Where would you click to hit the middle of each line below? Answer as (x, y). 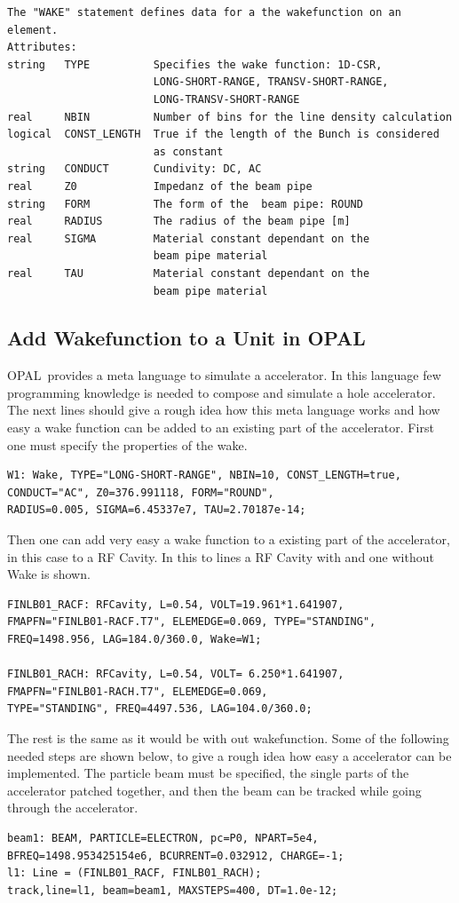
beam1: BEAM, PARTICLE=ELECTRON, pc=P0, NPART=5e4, (163, 838)
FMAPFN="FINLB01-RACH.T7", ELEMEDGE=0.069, (138, 691)
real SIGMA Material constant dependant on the (189, 238)
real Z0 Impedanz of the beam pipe (160, 186)
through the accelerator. (73, 808)
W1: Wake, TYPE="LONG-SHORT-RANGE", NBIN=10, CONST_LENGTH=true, (204, 475)
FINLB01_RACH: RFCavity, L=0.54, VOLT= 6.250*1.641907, (176, 674)
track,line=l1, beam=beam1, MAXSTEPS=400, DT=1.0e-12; (173, 890)
